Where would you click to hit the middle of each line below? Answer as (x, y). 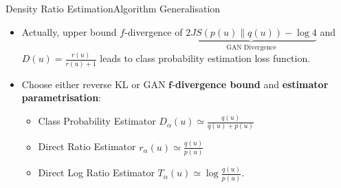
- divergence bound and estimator (250, 84)
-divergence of (154, 31)
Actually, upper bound (69, 31)
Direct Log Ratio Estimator (96, 173)
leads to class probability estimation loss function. (205, 58)
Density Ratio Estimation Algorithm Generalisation (113, 8)
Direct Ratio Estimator (87, 146)
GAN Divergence (251, 48)
